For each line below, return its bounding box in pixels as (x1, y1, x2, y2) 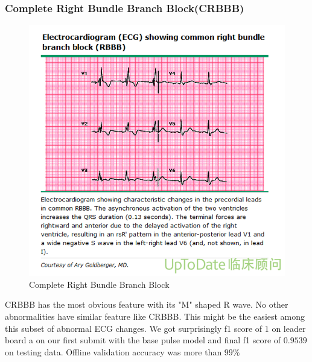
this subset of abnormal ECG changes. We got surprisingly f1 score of (5, 322, 263, 334)
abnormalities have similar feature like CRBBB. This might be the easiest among (5, 310, 305, 323)
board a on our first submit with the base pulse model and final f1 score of (5, 334, 281, 346)
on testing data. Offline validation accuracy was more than (5, 345, 222, 358)
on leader (272, 322, 306, 334)
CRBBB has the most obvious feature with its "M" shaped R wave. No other (5, 298, 288, 311)
